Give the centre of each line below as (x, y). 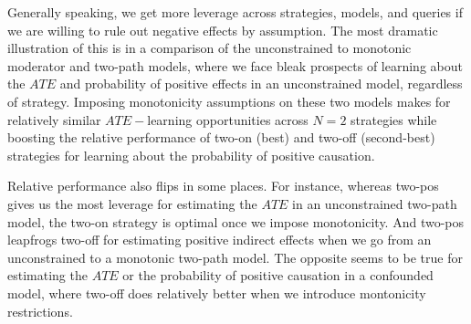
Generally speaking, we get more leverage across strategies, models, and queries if (235, 12)
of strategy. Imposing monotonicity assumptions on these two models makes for (229, 101)
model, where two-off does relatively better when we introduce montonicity (217, 293)
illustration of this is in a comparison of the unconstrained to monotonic (209, 48)
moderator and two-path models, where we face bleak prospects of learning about (235, 65)
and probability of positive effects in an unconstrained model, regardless (261, 84)
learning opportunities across (228, 119)
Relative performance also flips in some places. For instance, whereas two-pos (223, 186)
